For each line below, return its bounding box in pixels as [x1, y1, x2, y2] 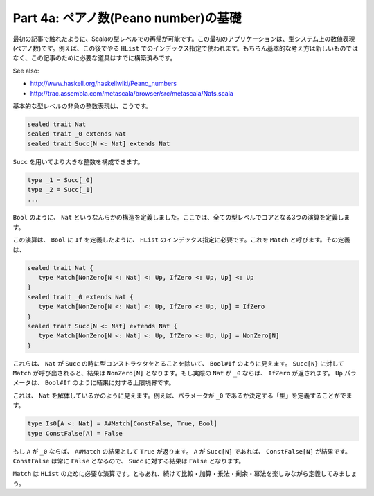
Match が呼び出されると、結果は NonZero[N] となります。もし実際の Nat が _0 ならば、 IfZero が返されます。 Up [12, 369, 343, 378]
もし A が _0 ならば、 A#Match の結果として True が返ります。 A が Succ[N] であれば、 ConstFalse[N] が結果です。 [12, 447, 351, 455]
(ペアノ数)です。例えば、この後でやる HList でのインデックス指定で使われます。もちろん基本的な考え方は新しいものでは [12, 44, 359, 52]
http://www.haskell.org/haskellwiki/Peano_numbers [30, 80, 177, 88]
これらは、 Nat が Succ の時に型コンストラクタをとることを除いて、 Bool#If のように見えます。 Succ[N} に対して [12, 359, 344, 367]
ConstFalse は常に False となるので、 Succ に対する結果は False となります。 [12, 457, 245, 465]
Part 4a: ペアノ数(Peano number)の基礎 [12, 10, 242, 26]
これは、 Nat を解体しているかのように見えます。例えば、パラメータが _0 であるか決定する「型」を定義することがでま [12, 391, 353, 400]
